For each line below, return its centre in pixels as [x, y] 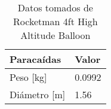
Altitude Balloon [55, 35]
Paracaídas [36, 59]
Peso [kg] [28, 77]
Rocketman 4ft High [55, 21]
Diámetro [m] [38, 94]
